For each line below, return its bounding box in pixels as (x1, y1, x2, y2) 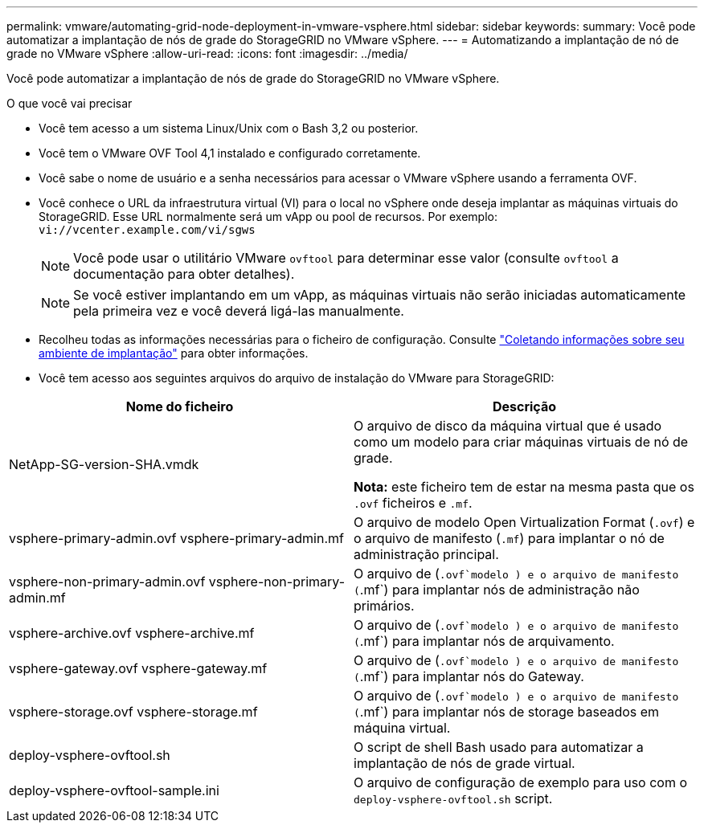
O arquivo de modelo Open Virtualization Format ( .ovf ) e (354, 514, 695, 530)
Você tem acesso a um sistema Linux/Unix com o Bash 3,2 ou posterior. (39, 121, 419, 135)
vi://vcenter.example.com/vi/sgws (39, 223, 256, 236)
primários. (354, 598, 415, 614)
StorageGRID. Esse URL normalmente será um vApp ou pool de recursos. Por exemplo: (39, 210, 497, 223)
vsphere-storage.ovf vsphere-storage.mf (9, 704, 258, 720)
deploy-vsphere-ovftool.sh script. (354, 790, 553, 807)
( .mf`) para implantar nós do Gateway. (354, 668, 584, 684)
